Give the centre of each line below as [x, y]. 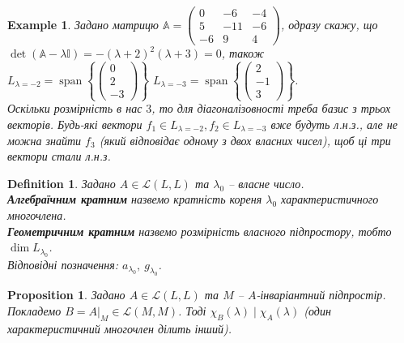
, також [242, 53]
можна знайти [45, 140]
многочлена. [37, 214]
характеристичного [330, 199]
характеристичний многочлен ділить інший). [119, 328]
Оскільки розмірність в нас [75, 108]
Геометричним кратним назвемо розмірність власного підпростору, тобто [200, 231]
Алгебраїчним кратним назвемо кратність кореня [135, 199]
